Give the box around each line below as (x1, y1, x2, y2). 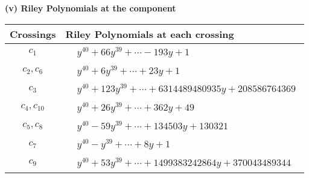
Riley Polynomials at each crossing (65, 26, 234, 41)
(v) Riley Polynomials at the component (5, 2, 176, 14)
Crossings (10, 26, 56, 41)
